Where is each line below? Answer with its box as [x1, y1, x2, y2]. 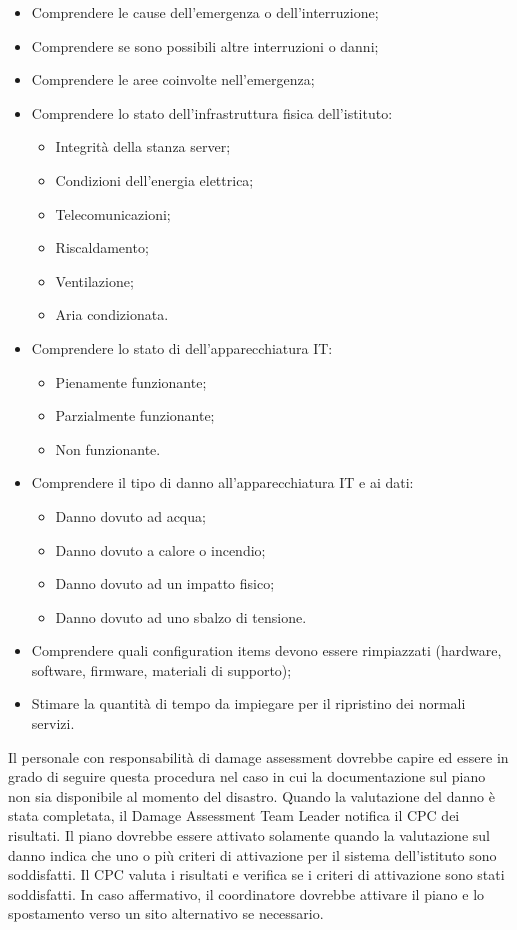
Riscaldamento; [55, 237, 149, 258]
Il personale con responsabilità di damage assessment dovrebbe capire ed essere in [8, 746, 509, 767]
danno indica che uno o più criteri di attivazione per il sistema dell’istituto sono [8, 844, 497, 865]
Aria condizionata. [55, 304, 169, 325]
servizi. [31, 713, 75, 734]
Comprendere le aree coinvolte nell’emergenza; [31, 69, 315, 90]
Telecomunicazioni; [55, 203, 171, 224]
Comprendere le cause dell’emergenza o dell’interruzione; [31, 2, 379, 22]
